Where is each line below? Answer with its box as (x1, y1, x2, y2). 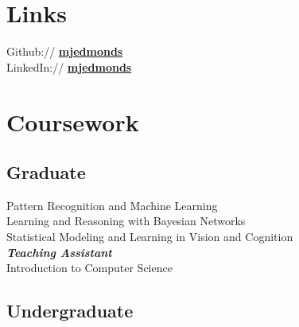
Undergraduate (6, 298, 134, 323)
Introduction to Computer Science (6, 259, 173, 276)
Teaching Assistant (6, 243, 112, 260)
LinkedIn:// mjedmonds (6, 58, 132, 75)
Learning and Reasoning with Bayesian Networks (6, 212, 246, 229)
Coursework (6, 105, 139, 138)
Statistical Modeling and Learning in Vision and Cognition (6, 228, 293, 245)
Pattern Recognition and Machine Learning (6, 197, 218, 213)
